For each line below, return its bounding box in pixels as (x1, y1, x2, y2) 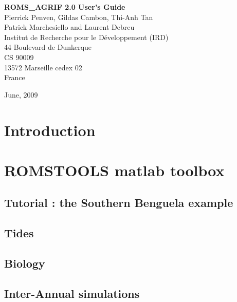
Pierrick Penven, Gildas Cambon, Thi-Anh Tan (4, 11, 153, 22)
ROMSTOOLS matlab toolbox (4, 159, 225, 180)
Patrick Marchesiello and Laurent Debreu (4, 22, 135, 32)
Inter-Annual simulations (4, 285, 140, 301)
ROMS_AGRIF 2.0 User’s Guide (4, 2, 125, 12)
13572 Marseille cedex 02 (4, 62, 82, 72)
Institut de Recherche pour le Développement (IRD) (4, 31, 169, 42)
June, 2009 (4, 89, 38, 100)
